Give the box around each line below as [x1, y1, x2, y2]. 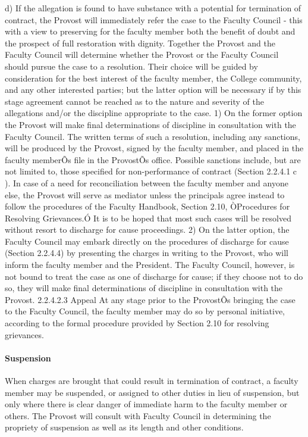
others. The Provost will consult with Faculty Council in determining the [5, 409, 271, 422]
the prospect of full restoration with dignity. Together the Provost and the [5, 36, 275, 49]
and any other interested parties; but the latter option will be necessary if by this [5, 83, 301, 96]
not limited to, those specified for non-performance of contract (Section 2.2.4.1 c [5, 165, 297, 177]
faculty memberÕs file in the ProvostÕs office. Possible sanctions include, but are [5, 153, 301, 166]
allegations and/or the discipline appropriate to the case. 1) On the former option [5, 107, 303, 119]
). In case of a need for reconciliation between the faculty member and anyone [5, 176, 288, 189]
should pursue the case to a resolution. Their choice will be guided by [5, 60, 258, 72]
